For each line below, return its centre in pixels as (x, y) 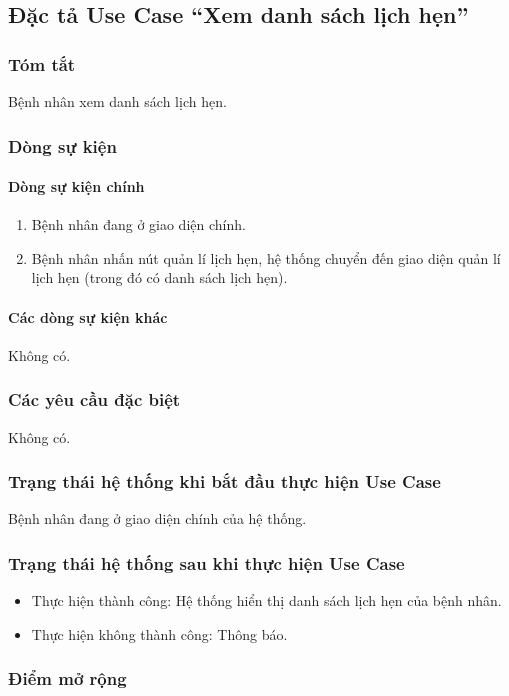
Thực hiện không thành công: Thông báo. (159, 633)
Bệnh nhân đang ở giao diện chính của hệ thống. (157, 518)
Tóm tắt (42, 63)
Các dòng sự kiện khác (88, 316)
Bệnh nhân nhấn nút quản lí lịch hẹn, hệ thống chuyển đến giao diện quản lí (266, 257)
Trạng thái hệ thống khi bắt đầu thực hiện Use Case (224, 481)
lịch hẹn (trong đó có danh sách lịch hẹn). (159, 277)
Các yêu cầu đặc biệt (94, 399)
